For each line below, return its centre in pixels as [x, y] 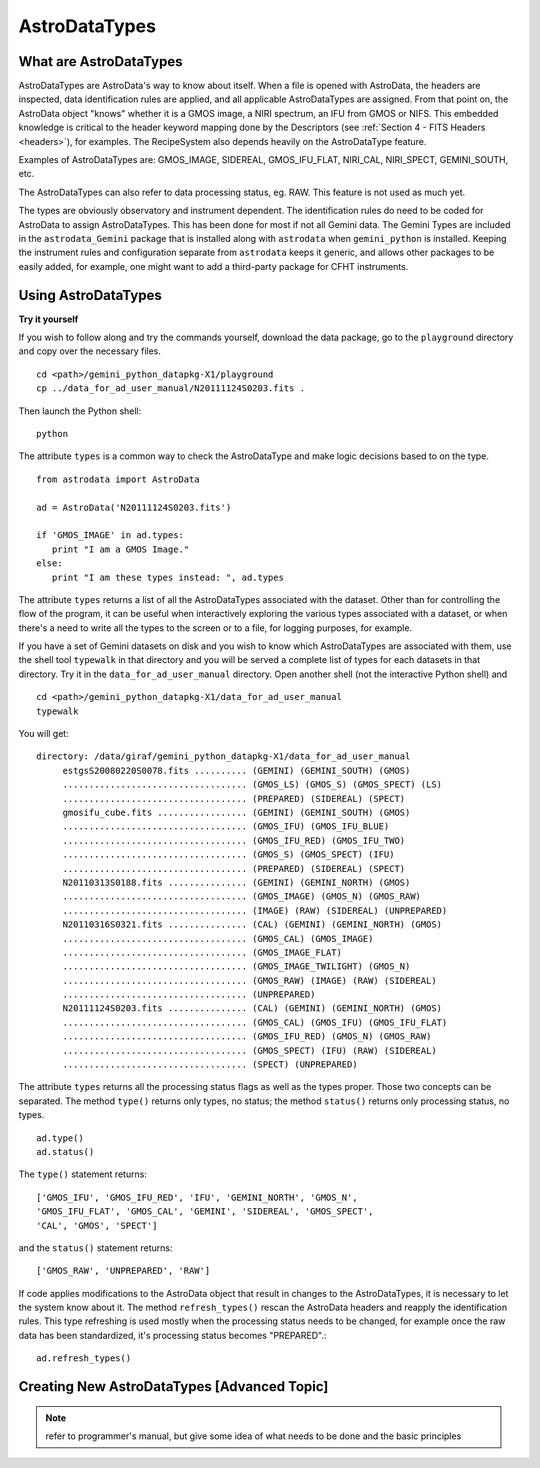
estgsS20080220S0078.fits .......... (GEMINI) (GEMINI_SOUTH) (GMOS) [236, 770]
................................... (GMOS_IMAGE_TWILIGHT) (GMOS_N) [236, 966]
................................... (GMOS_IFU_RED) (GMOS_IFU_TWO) [234, 840]
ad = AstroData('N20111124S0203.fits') [134, 507]
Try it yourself [48, 319]
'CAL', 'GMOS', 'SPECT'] [97, 1225]
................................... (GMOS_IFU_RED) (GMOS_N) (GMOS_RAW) [247, 1036]
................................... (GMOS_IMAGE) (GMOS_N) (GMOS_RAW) [242, 896]
